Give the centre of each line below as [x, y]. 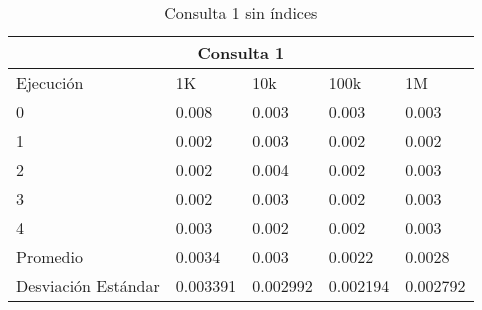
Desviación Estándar [88, 285]
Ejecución [50, 82]
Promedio [49, 256]
